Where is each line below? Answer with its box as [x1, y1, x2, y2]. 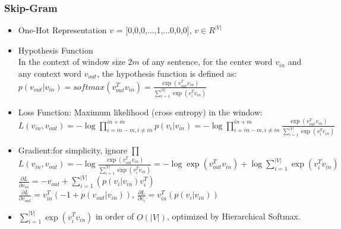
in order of [95, 210, 134, 222]
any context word [18, 67, 82, 79]
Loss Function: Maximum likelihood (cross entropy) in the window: [18, 105, 263, 118]
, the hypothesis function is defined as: [97, 67, 237, 79]
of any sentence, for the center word [142, 55, 273, 68]
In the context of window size [18, 55, 125, 68]
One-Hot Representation [18, 24, 107, 36]
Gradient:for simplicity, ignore [18, 144, 128, 156]
